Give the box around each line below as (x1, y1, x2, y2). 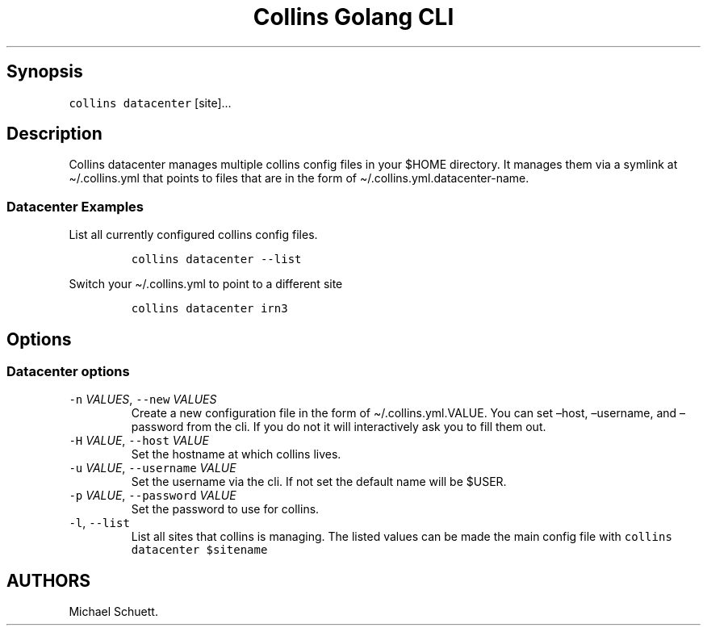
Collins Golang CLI (253, 3, 454, 31)
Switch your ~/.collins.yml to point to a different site (69, 277, 343, 291)
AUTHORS (6, 570, 91, 591)
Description (6, 123, 102, 144)
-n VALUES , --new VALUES (69, 392, 217, 407)
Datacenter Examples (6, 198, 144, 215)
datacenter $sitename (131, 543, 268, 557)
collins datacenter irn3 (131, 302, 288, 316)
